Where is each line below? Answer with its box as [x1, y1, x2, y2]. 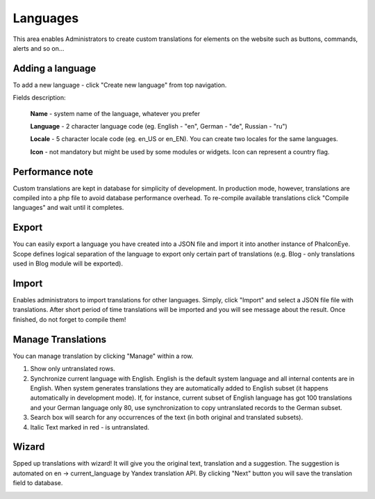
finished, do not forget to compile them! [12, 315, 126, 323]
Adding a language [12, 63, 97, 74]
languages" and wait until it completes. [12, 204, 124, 212]
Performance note [12, 165, 94, 177]
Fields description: [12, 94, 66, 102]
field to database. [12, 479, 63, 487]
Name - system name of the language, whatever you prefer [30, 109, 201, 117]
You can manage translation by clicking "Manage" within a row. [12, 352, 194, 360]
